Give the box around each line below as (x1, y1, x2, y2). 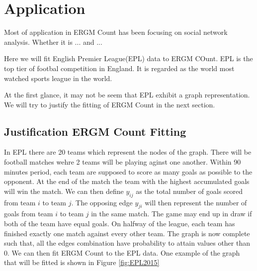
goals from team (4, 208, 53, 219)
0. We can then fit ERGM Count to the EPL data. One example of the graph (4, 247, 240, 258)
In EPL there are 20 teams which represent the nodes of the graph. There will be (4, 147, 252, 157)
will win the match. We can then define (4, 185, 124, 196)
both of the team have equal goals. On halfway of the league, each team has (4, 218, 235, 229)
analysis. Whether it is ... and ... (4, 36, 102, 47)
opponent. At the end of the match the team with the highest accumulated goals (4, 176, 250, 186)
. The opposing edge (71, 197, 133, 207)
